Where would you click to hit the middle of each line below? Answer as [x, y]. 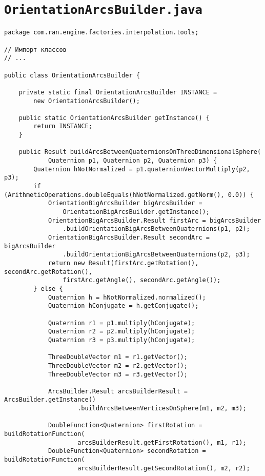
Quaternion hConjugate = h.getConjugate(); [123, 306]
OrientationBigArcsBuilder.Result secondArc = [129, 237]
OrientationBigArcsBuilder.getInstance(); [136, 212]
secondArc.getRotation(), [48, 272]
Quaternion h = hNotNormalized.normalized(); [127, 297]
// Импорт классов [35, 49]
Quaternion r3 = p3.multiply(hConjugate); [121, 340]
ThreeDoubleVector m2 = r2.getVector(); [118, 365]
